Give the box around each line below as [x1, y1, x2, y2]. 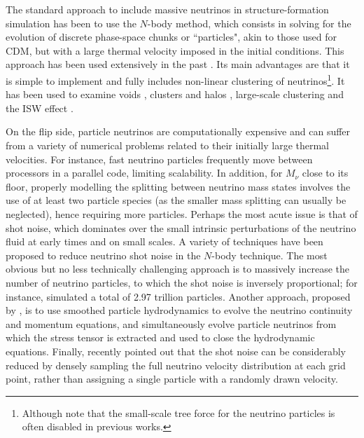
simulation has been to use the [6, 15, 136, 30]
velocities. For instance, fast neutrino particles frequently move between [6, 151, 313, 166]
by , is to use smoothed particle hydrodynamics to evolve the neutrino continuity [6, 303, 353, 317]
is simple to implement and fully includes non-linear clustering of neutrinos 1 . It [6, 71, 345, 88]
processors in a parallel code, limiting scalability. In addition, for [6, 165, 283, 180]
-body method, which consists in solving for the [147, 15, 351, 30]
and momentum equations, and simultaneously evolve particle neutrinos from [6, 316, 337, 331]
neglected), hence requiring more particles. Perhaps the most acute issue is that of [6, 206, 358, 221]
